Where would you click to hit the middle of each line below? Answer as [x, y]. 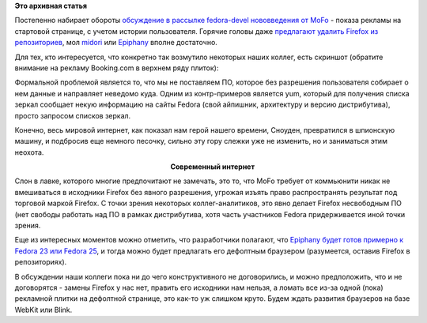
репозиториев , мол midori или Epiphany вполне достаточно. [116, 43]
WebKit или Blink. [43, 310]
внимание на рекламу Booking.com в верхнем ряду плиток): [117, 68]
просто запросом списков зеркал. [73, 115]
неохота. [29, 152]
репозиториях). [41, 262]
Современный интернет [213, 167]
